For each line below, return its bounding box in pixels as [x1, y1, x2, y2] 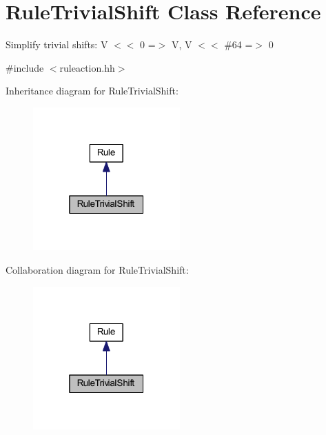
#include [6, 60, 44, 74]
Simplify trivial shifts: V [6, 37, 108, 52]
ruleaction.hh [59, 60, 115, 74]
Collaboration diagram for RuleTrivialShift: [6, 263, 189, 277]
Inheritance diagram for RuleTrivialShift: [6, 83, 179, 98]
